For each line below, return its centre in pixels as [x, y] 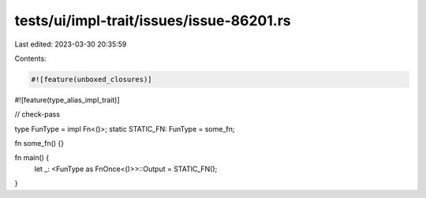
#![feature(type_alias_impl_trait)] [67, 99]
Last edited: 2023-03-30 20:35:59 [71, 44]
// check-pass [37, 114]
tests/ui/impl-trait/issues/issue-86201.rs [153, 21]
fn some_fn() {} [39, 144]
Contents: [30, 58]
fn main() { [32, 158]
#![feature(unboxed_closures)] [92, 79]
